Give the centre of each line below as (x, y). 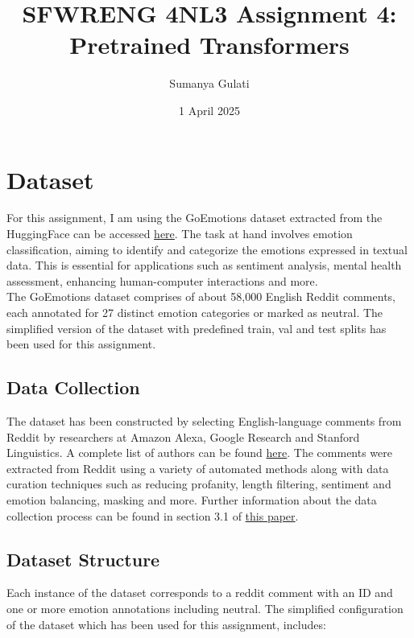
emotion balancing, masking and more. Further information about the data (192, 499)
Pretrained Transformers (209, 45)
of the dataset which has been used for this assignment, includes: (166, 624)
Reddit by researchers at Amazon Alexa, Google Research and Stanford (183, 436)
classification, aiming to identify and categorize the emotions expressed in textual (207, 249)
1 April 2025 (209, 110)
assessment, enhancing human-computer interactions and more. (162, 280)
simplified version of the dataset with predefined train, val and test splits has (197, 328)
